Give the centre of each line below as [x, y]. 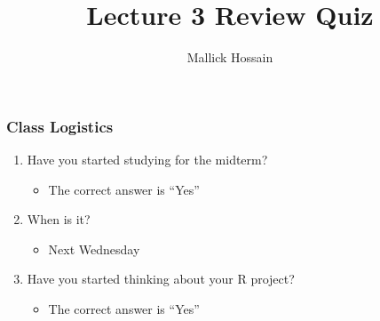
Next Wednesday [94, 249]
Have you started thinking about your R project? [161, 279]
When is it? [59, 219]
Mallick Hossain [230, 57]
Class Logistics [60, 126]
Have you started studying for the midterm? [147, 160]
